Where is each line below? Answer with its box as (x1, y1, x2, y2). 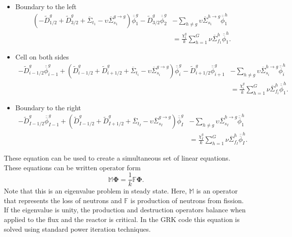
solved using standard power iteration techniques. (4, 223, 151, 234)
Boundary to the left (15, 1, 77, 11)
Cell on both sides (15, 52, 69, 62)
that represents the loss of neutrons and (4, 195, 122, 205)
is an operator (196, 186, 238, 196)
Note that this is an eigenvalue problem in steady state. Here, (4, 186, 187, 196)
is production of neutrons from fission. (130, 195, 244, 205)
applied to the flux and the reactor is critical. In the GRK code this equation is (4, 214, 240, 224)
